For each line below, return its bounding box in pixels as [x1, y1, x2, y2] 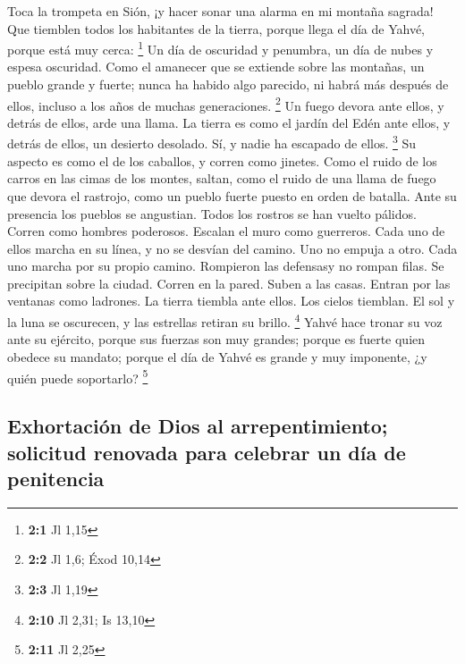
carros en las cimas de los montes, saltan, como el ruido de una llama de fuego [7, 169, 436, 188]
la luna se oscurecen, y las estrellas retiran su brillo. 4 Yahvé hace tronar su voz [7, 310, 443, 331]
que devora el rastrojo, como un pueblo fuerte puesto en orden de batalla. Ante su [7, 186, 457, 205]
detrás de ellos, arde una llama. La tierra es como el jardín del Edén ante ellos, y [7, 113, 451, 131]
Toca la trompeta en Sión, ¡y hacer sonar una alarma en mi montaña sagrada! [7, 2, 434, 20]
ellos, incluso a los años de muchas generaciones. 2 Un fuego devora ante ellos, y [7, 93, 444, 114]
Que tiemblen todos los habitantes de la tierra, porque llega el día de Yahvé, [7, 19, 426, 38]
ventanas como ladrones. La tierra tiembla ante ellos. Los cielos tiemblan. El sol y [7, 291, 455, 310]
